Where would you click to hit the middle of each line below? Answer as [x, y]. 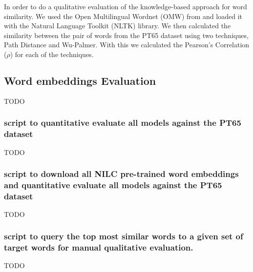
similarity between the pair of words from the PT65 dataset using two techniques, [126, 35]
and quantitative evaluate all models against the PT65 [113, 185]
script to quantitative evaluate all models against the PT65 [123, 123]
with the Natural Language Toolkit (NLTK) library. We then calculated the [117, 26]
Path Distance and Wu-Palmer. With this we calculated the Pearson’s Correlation [127, 45]
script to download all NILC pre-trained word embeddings [121, 174]
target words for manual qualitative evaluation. [99, 247]
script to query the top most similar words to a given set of [124, 236]
